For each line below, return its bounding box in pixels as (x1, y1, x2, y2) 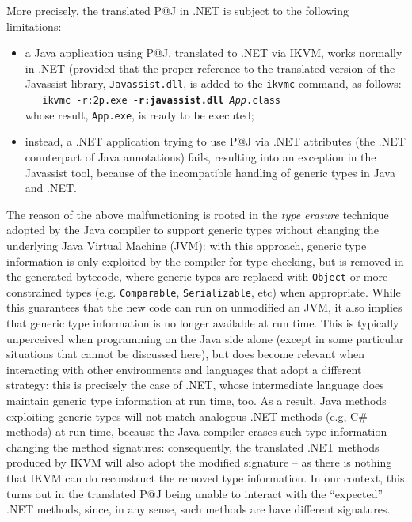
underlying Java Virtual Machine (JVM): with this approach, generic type (6, 236, 367, 253)
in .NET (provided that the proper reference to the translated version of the (25, 59, 395, 76)
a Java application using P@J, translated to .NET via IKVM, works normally (25, 44, 402, 61)
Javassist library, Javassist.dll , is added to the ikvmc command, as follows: (25, 75, 402, 92)
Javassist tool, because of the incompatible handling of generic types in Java (25, 164, 395, 180)
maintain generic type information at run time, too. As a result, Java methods (6, 391, 387, 408)
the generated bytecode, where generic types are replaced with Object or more (6, 268, 388, 285)
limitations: (6, 17, 62, 34)
